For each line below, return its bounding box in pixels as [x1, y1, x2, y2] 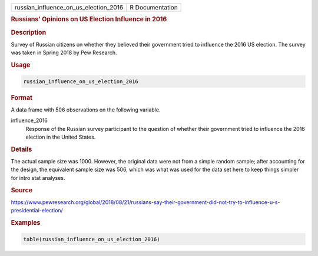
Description [11, 28, 47, 37]
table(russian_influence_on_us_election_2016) [23, 236, 160, 242]
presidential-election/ [11, 207, 63, 214]
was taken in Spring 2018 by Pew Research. [11, 49, 117, 56]
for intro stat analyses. [11, 174, 65, 181]
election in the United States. [25, 133, 96, 140]
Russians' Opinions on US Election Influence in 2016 [11, 15, 167, 24]
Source [11, 186, 33, 194]
